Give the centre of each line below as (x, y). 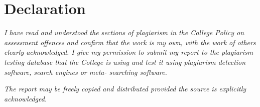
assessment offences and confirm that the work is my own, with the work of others (130, 42)
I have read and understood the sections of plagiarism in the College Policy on (124, 32)
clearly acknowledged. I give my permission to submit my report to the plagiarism (129, 52)
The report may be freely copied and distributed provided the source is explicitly (125, 89)
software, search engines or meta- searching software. (86, 72)
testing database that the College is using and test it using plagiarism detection (125, 62)
